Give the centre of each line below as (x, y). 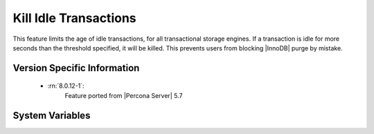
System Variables (52, 115)
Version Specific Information (76, 68)
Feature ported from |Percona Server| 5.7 (124, 95)
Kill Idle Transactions (74, 18)
